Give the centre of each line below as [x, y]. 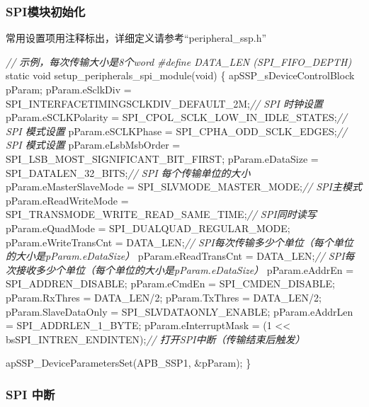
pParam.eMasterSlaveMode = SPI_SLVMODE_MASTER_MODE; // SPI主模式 [184, 187]
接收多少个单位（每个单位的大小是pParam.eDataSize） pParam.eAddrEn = [184, 269]
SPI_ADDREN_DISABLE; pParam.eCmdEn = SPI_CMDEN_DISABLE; [170, 283]
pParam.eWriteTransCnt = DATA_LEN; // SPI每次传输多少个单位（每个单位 [180, 242]
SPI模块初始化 [46, 11]
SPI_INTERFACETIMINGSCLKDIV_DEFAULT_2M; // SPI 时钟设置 [164, 103]
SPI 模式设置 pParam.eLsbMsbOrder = [93, 145]
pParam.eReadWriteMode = [67, 200]
